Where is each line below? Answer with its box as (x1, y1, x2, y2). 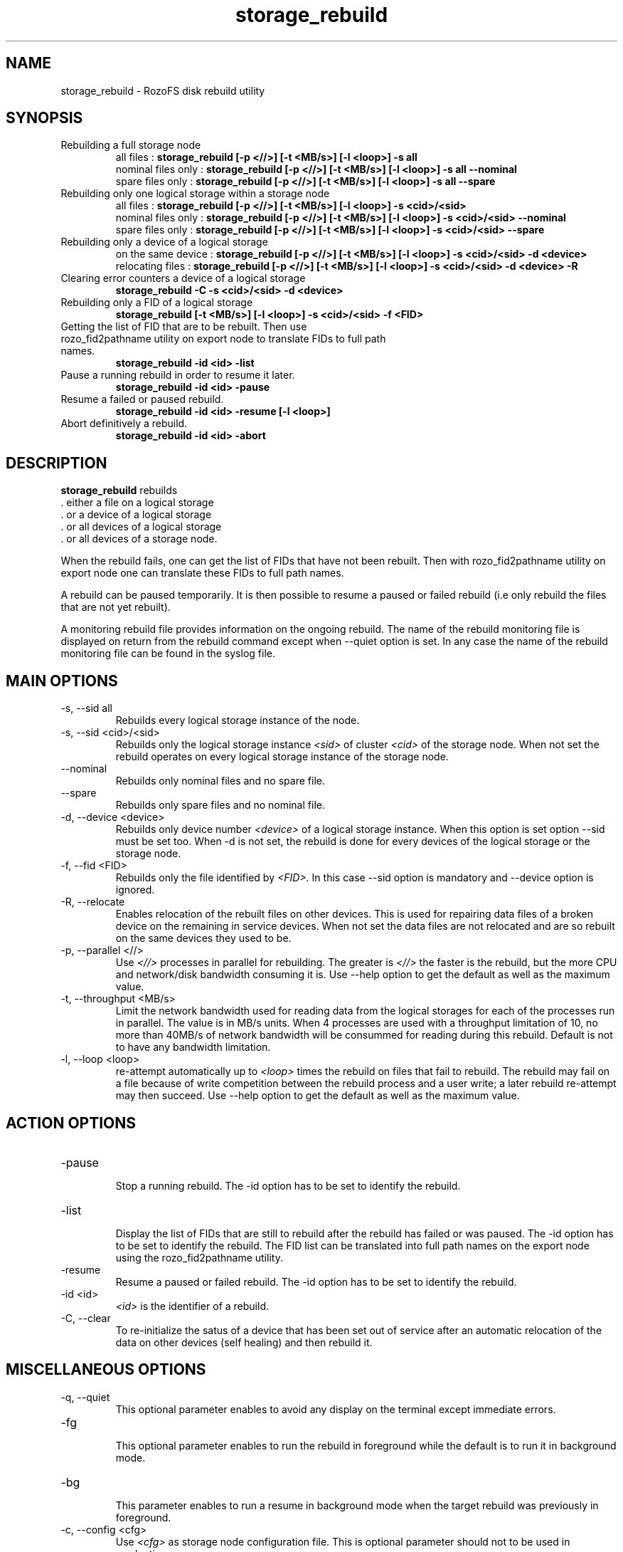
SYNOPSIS (6, 109, 83, 127)
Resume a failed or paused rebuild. (60, 393, 224, 406)
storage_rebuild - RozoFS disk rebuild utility (60, 84, 265, 97)
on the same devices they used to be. (115, 932, 292, 945)
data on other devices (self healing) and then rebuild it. (115, 1336, 373, 1348)
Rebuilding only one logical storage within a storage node (60, 187, 330, 200)
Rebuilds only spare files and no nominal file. (115, 799, 325, 812)
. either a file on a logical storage (60, 496, 214, 509)
